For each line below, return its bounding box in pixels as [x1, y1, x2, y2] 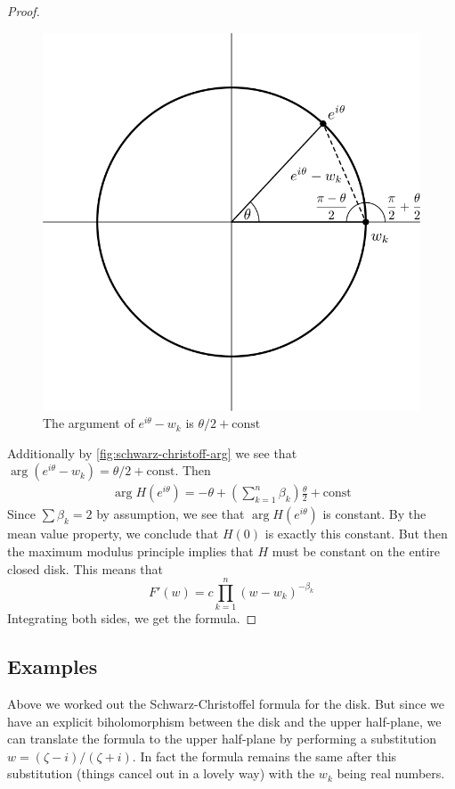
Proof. [7, 2, 40, 20]
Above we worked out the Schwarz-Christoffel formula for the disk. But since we [7, 694, 444, 713]
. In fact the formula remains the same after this [132, 746, 397, 765]
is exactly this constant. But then [264, 524, 448, 543]
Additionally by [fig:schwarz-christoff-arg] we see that [7, 443, 297, 462]
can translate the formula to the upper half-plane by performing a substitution [7, 729, 436, 748]
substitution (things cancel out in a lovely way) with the [7, 764, 315, 783]
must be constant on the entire [272, 542, 441, 560]
